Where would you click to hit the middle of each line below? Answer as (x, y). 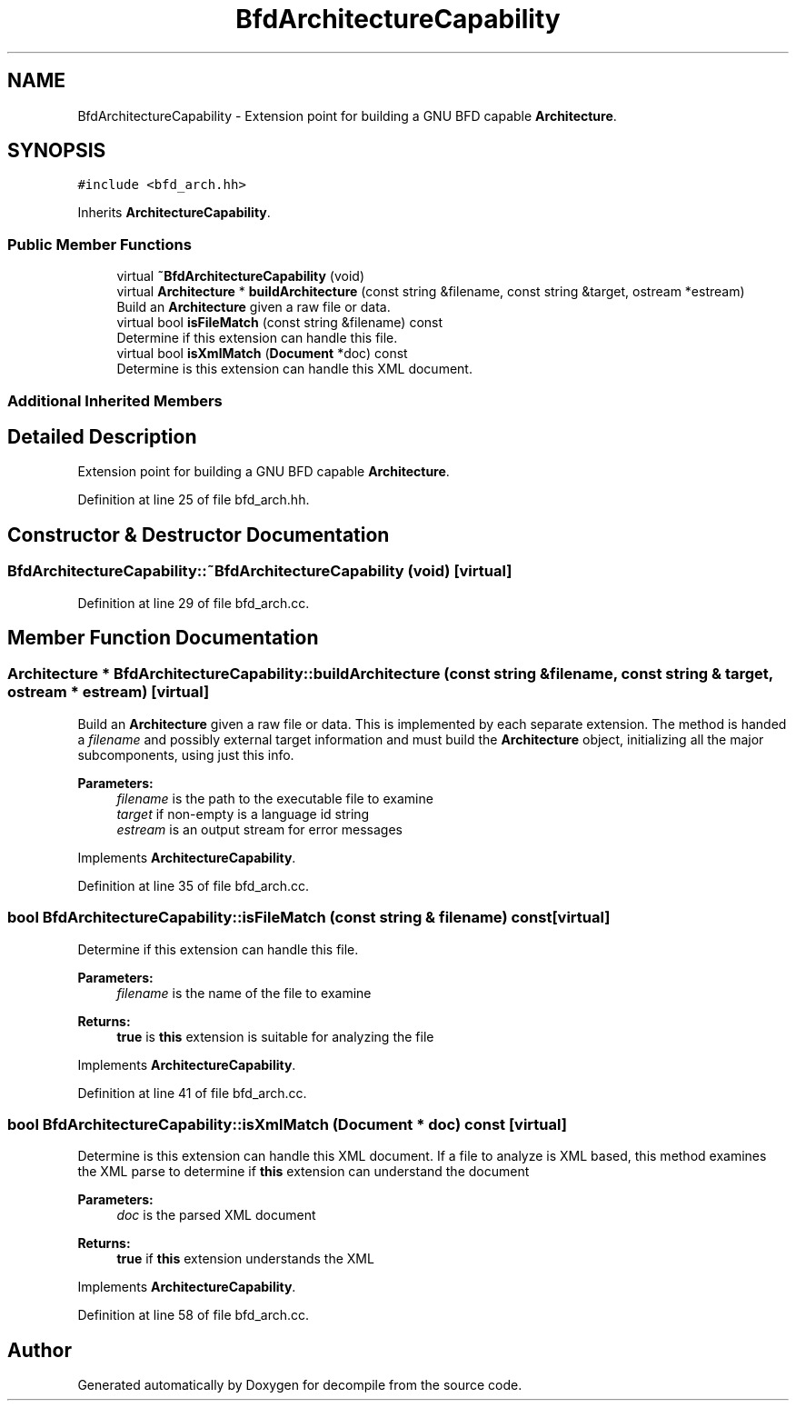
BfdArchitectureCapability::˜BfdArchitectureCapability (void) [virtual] (260, 571)
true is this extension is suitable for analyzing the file (275, 1036)
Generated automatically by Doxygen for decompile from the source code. (300, 1385)
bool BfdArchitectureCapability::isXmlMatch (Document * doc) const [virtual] (287, 1124)
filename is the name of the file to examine (244, 993)
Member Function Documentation (163, 638)
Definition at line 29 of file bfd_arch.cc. (194, 603)
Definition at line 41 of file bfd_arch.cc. (192, 1093)
